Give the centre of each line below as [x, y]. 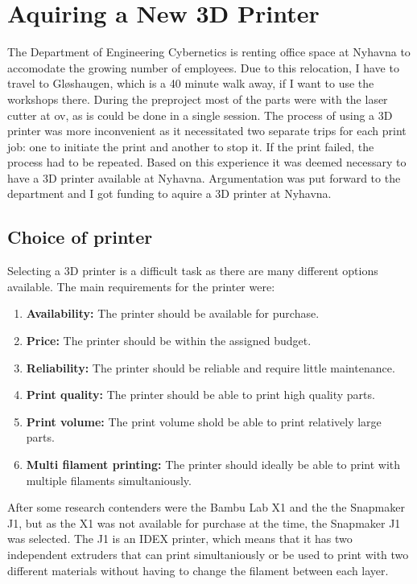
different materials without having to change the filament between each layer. [198, 570]
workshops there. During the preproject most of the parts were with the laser [198, 99]
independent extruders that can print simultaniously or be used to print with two [208, 554]
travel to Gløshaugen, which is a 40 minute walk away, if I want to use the [191, 83]
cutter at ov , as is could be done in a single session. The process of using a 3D [200, 115]
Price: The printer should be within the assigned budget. [169, 341]
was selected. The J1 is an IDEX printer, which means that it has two [180, 539]
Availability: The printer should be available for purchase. [173, 313]
